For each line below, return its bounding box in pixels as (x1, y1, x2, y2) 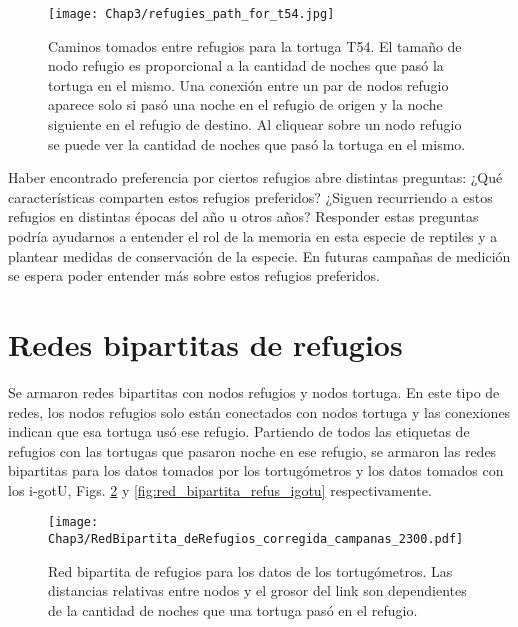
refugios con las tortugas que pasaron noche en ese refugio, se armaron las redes (8, 440, 497, 461)
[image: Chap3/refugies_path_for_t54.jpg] (48, 7, 335, 21)
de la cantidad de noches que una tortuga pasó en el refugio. (48, 599, 418, 620)
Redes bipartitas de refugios (8, 323, 403, 364)
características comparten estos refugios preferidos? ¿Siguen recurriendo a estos (8, 186, 493, 207)
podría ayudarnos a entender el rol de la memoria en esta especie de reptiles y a (8, 226, 498, 246)
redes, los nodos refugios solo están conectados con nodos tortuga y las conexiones (8, 401, 511, 422)
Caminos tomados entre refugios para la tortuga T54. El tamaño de (48, 35, 462, 56)
